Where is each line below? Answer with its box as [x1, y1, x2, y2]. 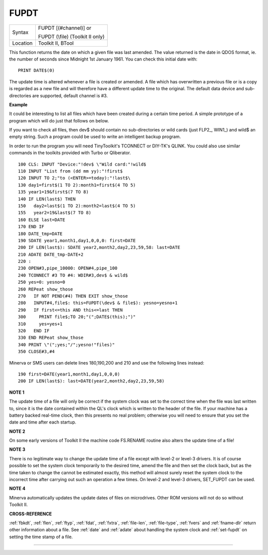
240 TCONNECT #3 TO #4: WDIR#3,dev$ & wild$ [18, 272, 129, 278]
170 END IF [18, 224, 45, 230]
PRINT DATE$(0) [18, 67, 55, 73]
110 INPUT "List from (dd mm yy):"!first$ [18, 169, 123, 174]
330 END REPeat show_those [18, 335, 84, 341]
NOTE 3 [9, 446, 26, 452]
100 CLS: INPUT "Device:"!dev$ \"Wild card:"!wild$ [18, 161, 146, 167]
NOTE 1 [9, 389, 25, 395]
